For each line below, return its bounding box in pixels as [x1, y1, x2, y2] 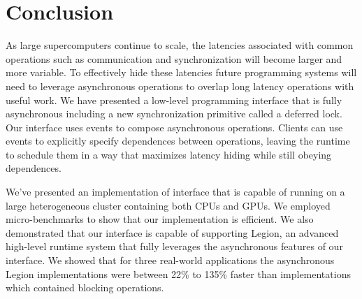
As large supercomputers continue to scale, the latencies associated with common [6, 38, 354, 52]
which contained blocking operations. [6, 280, 164, 295]
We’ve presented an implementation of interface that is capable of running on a [6, 184, 345, 199]
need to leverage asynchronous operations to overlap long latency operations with [6, 78, 354, 93]
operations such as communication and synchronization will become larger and [6, 51, 342, 66]
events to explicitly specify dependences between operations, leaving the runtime [6, 133, 350, 148]
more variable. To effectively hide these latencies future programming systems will [6, 65, 357, 80]
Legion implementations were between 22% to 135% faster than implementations [6, 266, 351, 281]
